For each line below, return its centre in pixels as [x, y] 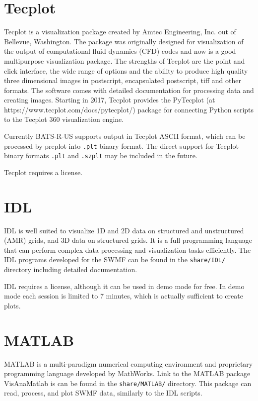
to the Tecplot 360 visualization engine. [64, 119]
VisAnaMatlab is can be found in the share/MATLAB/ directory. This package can [128, 383]
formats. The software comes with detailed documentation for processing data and [129, 90]
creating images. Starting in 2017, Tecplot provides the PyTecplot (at [110, 100]
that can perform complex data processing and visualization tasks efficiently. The [128, 250]
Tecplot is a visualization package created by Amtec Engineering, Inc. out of [120, 32]
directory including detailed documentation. [71, 269]
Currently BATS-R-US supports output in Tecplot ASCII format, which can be [125, 136]
